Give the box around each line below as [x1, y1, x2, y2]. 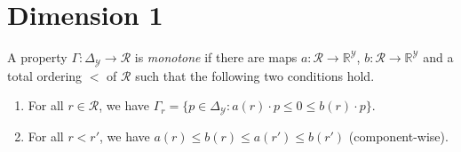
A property [7, 48, 68, 67]
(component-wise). [348, 126, 449, 145]
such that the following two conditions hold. [135, 66, 375, 84]
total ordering [7, 66, 83, 84]
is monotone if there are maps [134, 48, 298, 67]
